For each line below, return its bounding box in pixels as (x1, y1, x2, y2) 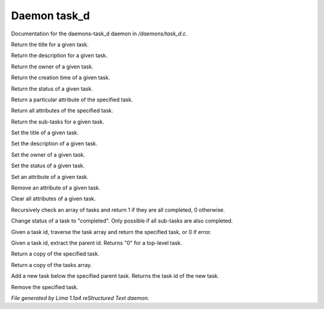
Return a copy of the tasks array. (11, 261, 92, 268)
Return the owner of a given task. (11, 63, 94, 70)
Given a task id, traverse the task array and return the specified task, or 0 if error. (11, 228, 212, 235)
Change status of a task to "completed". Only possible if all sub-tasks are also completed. (11, 217, 233, 224)
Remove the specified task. (11, 283, 79, 290)
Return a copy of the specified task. (11, 250, 100, 257)
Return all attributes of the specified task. (11, 107, 113, 114)
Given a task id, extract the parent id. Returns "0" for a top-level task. (11, 239, 182, 246)
